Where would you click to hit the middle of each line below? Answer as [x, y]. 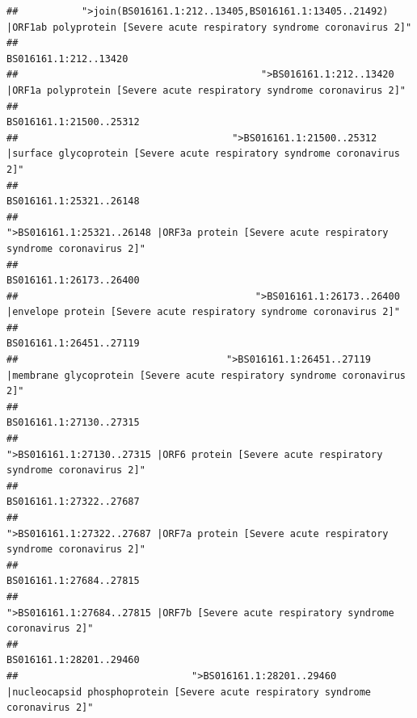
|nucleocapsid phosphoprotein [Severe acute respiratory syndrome [189, 692]
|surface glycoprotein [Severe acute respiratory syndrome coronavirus [203, 154]
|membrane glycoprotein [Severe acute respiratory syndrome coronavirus [206, 375]
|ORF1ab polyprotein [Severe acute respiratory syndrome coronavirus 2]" [209, 27]
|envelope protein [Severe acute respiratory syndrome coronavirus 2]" [203, 312]
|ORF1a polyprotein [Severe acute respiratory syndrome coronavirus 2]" [206, 90]
